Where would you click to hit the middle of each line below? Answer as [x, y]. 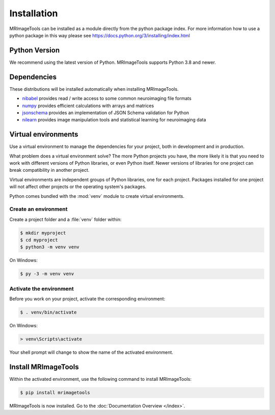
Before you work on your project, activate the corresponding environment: [87, 299]
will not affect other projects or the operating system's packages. [78, 187]
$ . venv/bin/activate [48, 313]
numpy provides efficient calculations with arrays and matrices [88, 106]
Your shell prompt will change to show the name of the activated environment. [91, 352]
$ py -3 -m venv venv [47, 274]
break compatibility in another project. [49, 170]
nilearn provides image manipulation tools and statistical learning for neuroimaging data [114, 120]
